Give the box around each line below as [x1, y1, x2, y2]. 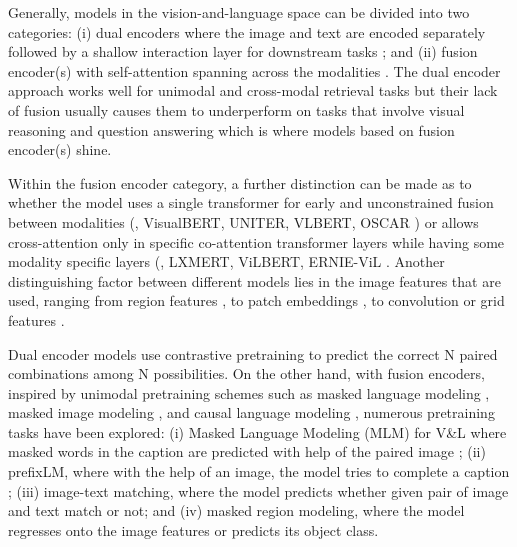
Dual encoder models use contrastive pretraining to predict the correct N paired [8, 343, 498, 364]
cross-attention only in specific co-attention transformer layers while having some [8, 231, 505, 252]
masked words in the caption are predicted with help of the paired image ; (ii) [8, 441, 486, 462]
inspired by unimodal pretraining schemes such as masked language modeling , [8, 382, 490, 403]
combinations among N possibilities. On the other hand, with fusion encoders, [8, 363, 485, 384]
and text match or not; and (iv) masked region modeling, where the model [8, 500, 465, 521]
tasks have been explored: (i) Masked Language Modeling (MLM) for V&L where [8, 421, 507, 442]
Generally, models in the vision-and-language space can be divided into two [8, 2, 470, 22]
